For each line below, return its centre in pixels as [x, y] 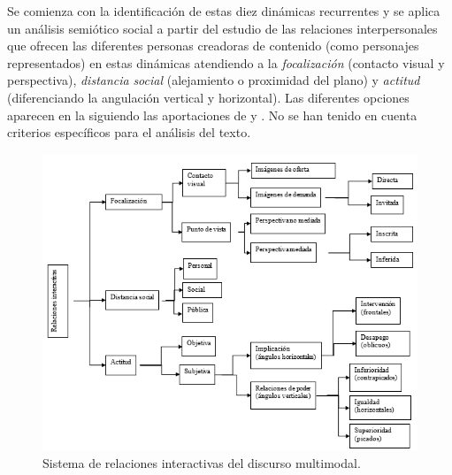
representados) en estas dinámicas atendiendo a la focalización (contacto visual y [226, 62]
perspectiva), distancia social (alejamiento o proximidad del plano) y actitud [214, 80]
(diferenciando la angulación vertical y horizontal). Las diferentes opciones [208, 97]
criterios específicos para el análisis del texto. [129, 132]
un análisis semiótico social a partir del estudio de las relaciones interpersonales [222, 28]
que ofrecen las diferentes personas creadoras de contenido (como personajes [213, 46]
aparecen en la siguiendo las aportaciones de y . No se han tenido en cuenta [212, 115]
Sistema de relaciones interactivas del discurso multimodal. [202, 462]
